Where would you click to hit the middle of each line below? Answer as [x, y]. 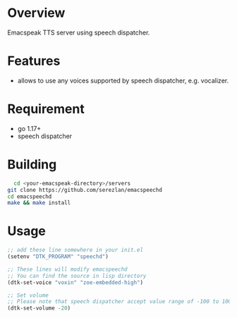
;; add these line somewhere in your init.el [75, 250]
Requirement [46, 109]
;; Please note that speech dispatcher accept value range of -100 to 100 [120, 302]
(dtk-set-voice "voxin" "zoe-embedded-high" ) [75, 282]
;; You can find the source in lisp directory [77, 276]
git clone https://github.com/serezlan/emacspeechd [85, 190]
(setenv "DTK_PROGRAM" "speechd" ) [58, 257]
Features [34, 61]
